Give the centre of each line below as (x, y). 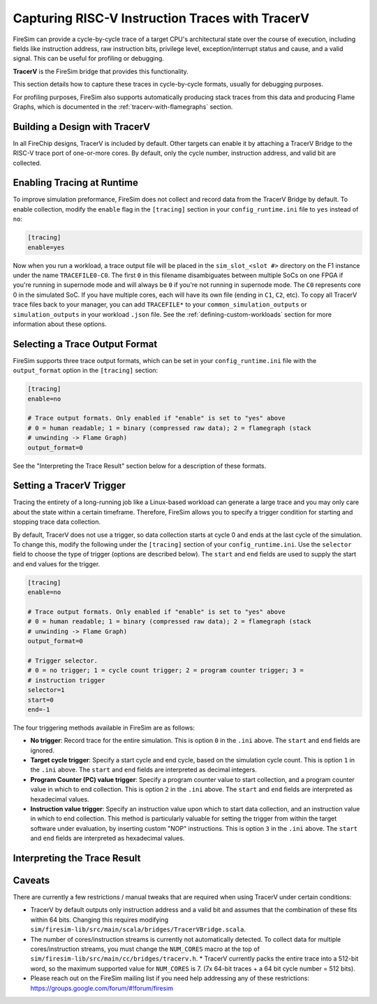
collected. (27, 163)
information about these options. (60, 324)
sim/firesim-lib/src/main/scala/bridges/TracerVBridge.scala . (138, 929)
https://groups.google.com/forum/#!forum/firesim (102, 988)
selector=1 (46, 690)
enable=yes (46, 247)
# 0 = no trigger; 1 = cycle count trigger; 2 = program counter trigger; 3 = (165, 671)
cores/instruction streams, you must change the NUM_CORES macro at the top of (145, 949)
